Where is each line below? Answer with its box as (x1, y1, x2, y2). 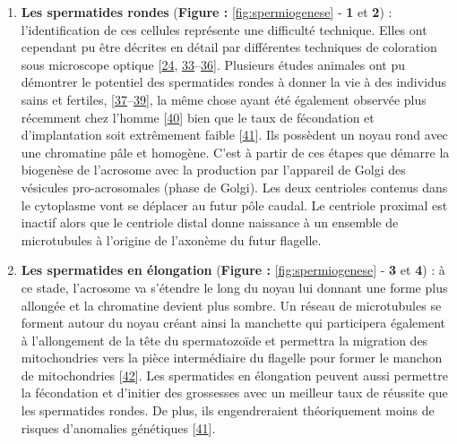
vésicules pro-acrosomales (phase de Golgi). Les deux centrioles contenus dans (21, 177, 448, 196)
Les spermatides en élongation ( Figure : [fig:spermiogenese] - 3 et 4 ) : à (21, 260, 445, 279)
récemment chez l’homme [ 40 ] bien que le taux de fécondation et (21, 107, 375, 126)
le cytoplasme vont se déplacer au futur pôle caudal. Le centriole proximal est (21, 195, 448, 214)
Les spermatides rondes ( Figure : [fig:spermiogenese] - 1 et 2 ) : (21, 3, 392, 21)
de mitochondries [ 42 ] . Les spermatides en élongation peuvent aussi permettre (21, 365, 448, 384)
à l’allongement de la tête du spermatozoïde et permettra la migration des (21, 330, 428, 349)
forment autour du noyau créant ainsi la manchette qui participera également (21, 313, 445, 332)
